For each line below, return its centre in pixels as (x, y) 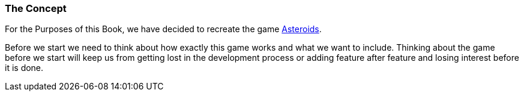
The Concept (36, 8)
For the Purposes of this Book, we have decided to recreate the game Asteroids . (163, 29)
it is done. (24, 68)
